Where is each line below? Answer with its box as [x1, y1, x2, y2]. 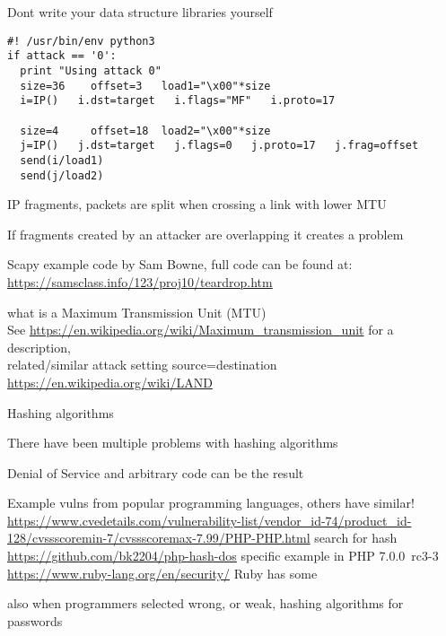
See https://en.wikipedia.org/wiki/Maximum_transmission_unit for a [7, 320, 394, 339]
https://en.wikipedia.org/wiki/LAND [7, 372, 213, 391]
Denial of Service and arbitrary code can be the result [7, 463, 304, 482]
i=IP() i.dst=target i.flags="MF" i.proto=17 [20, 94, 336, 108]
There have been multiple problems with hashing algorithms [7, 433, 338, 452]
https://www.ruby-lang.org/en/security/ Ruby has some [7, 563, 318, 582]
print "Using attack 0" [20, 64, 162, 77]
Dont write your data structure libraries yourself [7, 3, 273, 21]
